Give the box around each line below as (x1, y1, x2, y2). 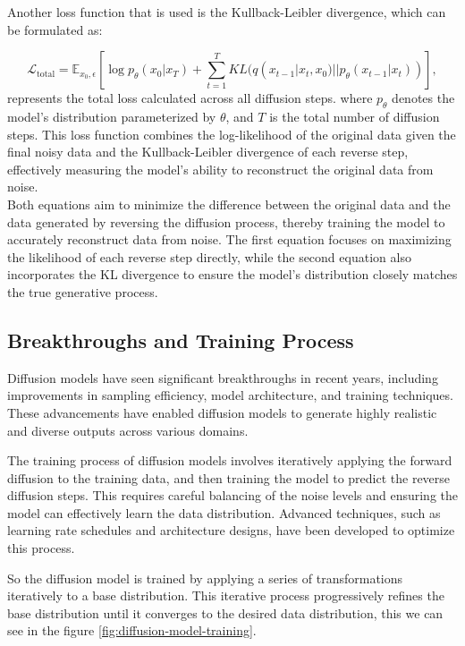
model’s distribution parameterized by (7, 106, 216, 125)
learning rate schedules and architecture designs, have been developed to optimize (7, 521, 455, 540)
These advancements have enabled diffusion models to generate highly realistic (7, 403, 437, 421)
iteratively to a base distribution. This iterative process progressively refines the (7, 586, 444, 605)
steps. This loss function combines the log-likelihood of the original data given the (7, 124, 456, 143)
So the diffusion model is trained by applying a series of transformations (7, 568, 403, 587)
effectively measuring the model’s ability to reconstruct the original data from (7, 159, 434, 178)
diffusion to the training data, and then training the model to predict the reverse (7, 468, 451, 487)
